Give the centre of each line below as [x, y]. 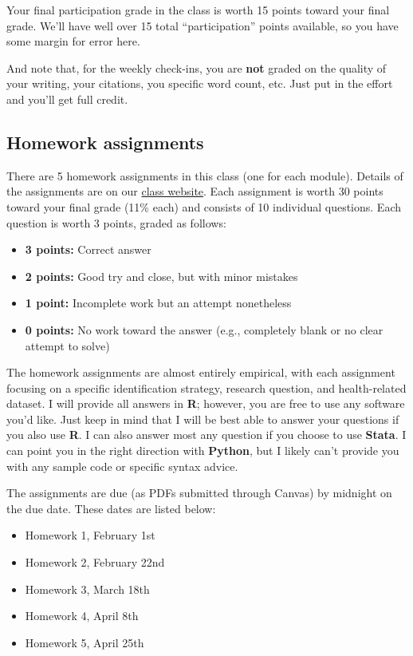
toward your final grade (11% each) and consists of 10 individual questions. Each [204, 206]
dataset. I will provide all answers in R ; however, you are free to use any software [206, 403]
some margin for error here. [73, 41]
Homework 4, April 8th [82, 616]
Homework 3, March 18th [87, 589]
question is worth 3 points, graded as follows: [116, 222]
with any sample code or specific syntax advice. [122, 466]
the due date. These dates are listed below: [111, 508]
